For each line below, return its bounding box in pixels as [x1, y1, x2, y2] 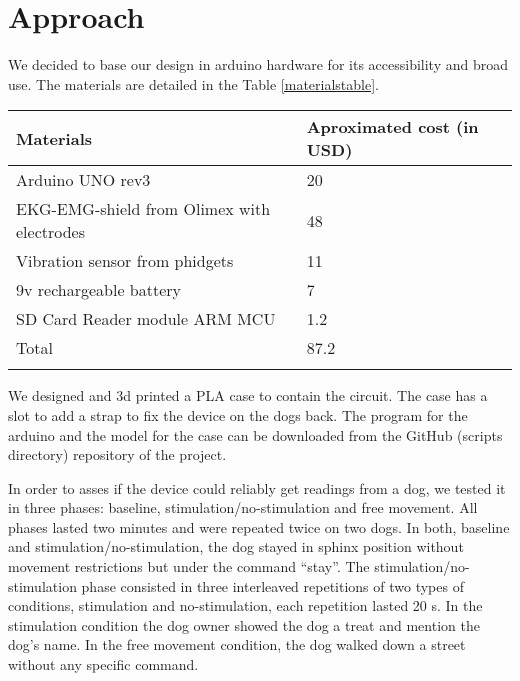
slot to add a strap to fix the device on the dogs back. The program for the [8, 404, 468, 425]
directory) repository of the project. [8, 444, 227, 465]
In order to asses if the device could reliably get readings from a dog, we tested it [8, 477, 506, 498]
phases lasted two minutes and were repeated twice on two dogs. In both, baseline [8, 516, 510, 537]
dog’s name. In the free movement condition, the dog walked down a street [8, 634, 466, 655]
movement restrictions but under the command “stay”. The [8, 556, 370, 577]
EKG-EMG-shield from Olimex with [16, 197, 271, 221]
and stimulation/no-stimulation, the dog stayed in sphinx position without [8, 536, 464, 557]
